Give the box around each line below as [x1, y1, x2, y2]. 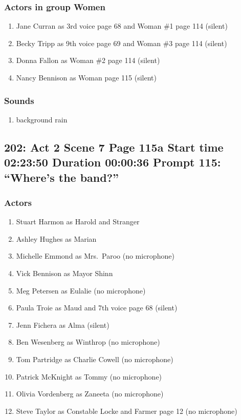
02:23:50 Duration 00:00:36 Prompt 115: [4, 154, 221, 170]
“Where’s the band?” [4, 169, 119, 185]
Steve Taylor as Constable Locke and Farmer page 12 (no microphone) [16, 405, 237, 416]
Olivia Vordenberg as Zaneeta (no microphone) [16, 388, 164, 399]
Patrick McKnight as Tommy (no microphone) [16, 371, 162, 382]
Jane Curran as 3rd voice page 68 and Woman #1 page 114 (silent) [16, 20, 228, 31]
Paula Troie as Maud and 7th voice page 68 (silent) [16, 302, 178, 313]
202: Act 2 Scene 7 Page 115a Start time [4, 139, 224, 155]
